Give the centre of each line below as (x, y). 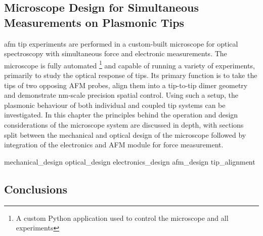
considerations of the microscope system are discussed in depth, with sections (124, 125)
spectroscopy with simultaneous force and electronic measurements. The (116, 53)
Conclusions (36, 189)
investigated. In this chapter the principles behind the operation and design (121, 115)
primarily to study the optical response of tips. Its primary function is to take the (131, 75)
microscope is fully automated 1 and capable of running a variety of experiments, (129, 64)
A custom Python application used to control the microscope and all (122, 218)
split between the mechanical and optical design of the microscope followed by (125, 134)
